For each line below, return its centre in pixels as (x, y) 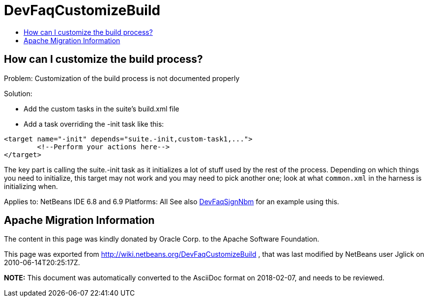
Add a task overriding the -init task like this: (94, 124)
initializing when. (31, 186)
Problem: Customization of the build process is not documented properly (122, 78)
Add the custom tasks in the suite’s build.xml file (101, 109)
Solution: (18, 93)
